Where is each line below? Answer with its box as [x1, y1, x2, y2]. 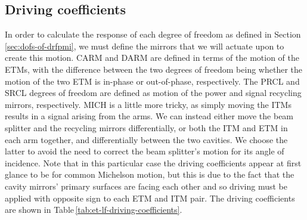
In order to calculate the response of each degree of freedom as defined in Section [5, 28, 301, 41]
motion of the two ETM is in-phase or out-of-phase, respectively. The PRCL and [5, 75, 300, 87]
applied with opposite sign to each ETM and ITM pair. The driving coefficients [5, 191, 295, 204]
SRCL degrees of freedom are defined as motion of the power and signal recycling [5, 86, 302, 99]
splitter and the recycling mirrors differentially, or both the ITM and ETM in [5, 121, 288, 134]
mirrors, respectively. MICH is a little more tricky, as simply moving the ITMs [5, 98, 292, 110]
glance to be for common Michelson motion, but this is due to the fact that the [5, 168, 294, 181]
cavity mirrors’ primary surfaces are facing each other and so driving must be [5, 179, 288, 192]
